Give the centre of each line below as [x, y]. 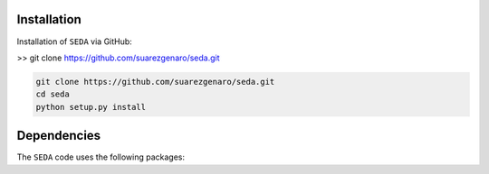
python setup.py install [91, 107]
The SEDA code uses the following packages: [101, 157]
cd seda [53, 94]
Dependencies [59, 136]
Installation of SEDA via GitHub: [75, 41]
